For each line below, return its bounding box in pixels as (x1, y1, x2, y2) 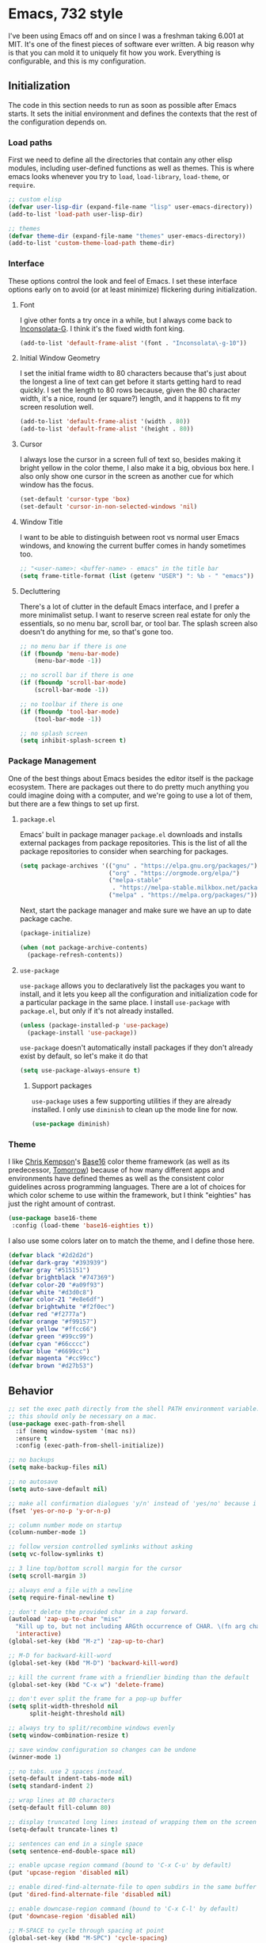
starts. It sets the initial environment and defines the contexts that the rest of (8, 109, 257, 118)
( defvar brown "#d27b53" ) (8, 1362, 93, 1370)
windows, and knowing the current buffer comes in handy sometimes (19, 541, 246, 550)
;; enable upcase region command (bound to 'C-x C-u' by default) (8, 1861, 232, 1869)
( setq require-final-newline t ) (8, 1593, 115, 1601)
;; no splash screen (19, 729, 88, 737)
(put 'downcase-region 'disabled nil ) (8, 1912, 136, 1920)
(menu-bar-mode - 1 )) (34, 657, 102, 665)
